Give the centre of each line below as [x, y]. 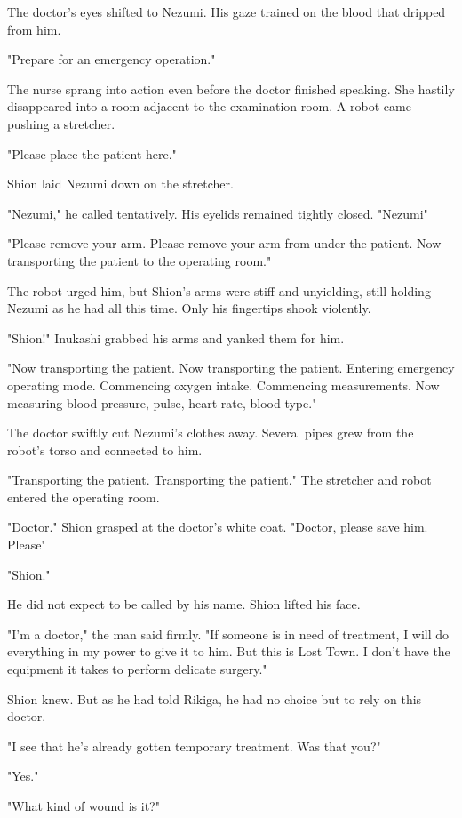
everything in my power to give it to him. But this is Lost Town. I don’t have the [229, 651]
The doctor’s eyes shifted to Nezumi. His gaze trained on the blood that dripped [227, 12]
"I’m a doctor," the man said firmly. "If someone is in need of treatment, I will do [228, 634]
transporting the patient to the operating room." [139, 260]
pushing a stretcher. [61, 123]
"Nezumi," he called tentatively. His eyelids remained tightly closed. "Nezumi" [218, 213]
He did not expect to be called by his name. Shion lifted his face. [184, 604]
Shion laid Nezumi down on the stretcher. [120, 184]
